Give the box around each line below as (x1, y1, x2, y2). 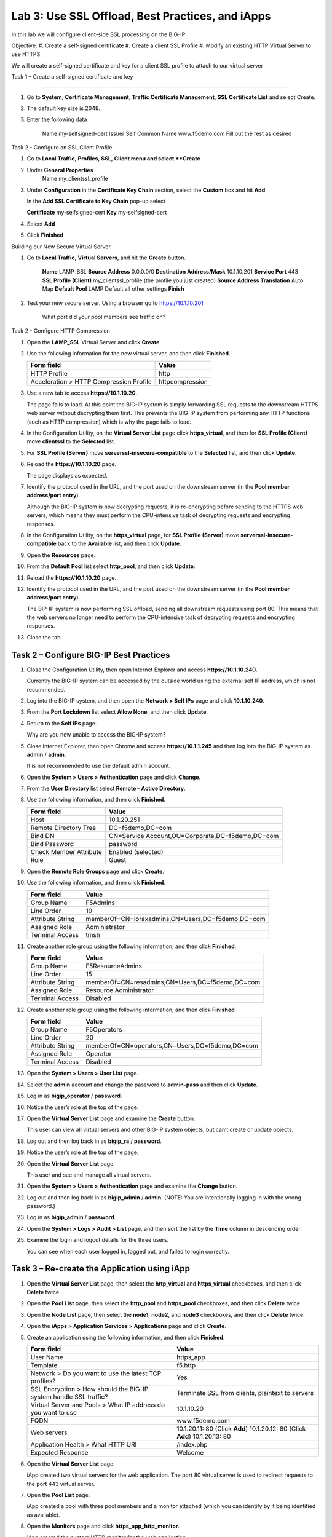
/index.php (176, 1440, 208, 1448)
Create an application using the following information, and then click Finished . (26, 1334, 225, 1341)
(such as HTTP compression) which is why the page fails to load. (26, 418, 192, 425)
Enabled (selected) (108, 847, 164, 856)
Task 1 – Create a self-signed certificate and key (11, 73, 133, 81)
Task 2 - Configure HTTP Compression (11, 327, 111, 334)
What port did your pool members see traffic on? (42, 313, 166, 320)
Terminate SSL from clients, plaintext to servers (176, 1388, 314, 1397)
